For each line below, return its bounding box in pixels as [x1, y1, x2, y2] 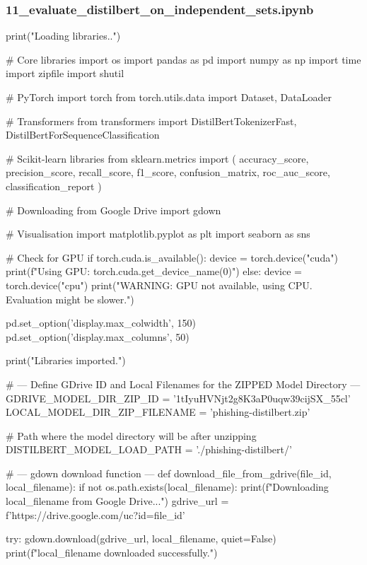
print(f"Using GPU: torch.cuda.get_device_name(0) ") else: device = [6, 264, 302, 279]
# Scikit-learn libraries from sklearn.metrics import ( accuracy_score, [6, 151, 309, 165]
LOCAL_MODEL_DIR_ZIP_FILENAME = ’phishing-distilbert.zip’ [6, 404, 310, 419]
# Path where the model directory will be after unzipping [6, 428, 257, 443]
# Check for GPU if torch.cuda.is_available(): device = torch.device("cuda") [6, 250, 338, 264]
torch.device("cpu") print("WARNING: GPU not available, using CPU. [6, 277, 313, 292]
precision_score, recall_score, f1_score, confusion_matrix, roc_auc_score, [6, 165, 330, 180]
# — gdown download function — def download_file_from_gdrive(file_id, [6, 465, 332, 480]
